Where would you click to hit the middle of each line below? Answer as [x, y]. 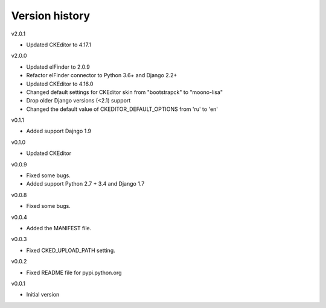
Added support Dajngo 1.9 [59, 131]
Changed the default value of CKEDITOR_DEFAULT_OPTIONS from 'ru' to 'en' [122, 109]
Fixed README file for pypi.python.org [74, 272]
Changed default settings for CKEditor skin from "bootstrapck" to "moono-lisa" [125, 92]
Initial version [43, 295]
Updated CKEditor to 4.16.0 [60, 84]
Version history [51, 16]
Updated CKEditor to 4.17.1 [59, 45]
